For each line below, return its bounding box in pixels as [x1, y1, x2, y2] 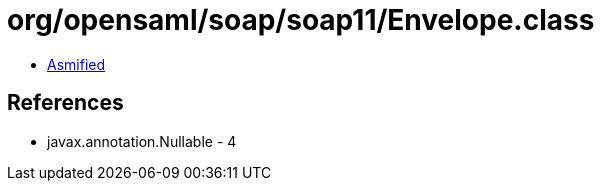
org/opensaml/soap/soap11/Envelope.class [7, 3, 595, 37]
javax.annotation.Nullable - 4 [47, 132, 237, 150]
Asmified [47, 55, 106, 73]
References [7, 90, 124, 116]
